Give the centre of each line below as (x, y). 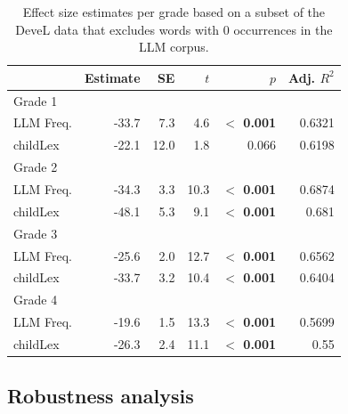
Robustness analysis (101, 396)
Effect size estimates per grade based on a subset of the (174, 12)
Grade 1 (36, 100)
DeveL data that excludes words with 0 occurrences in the (174, 29)
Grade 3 (36, 233)
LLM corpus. (174, 47)
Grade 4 (36, 300)
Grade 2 (36, 167)
